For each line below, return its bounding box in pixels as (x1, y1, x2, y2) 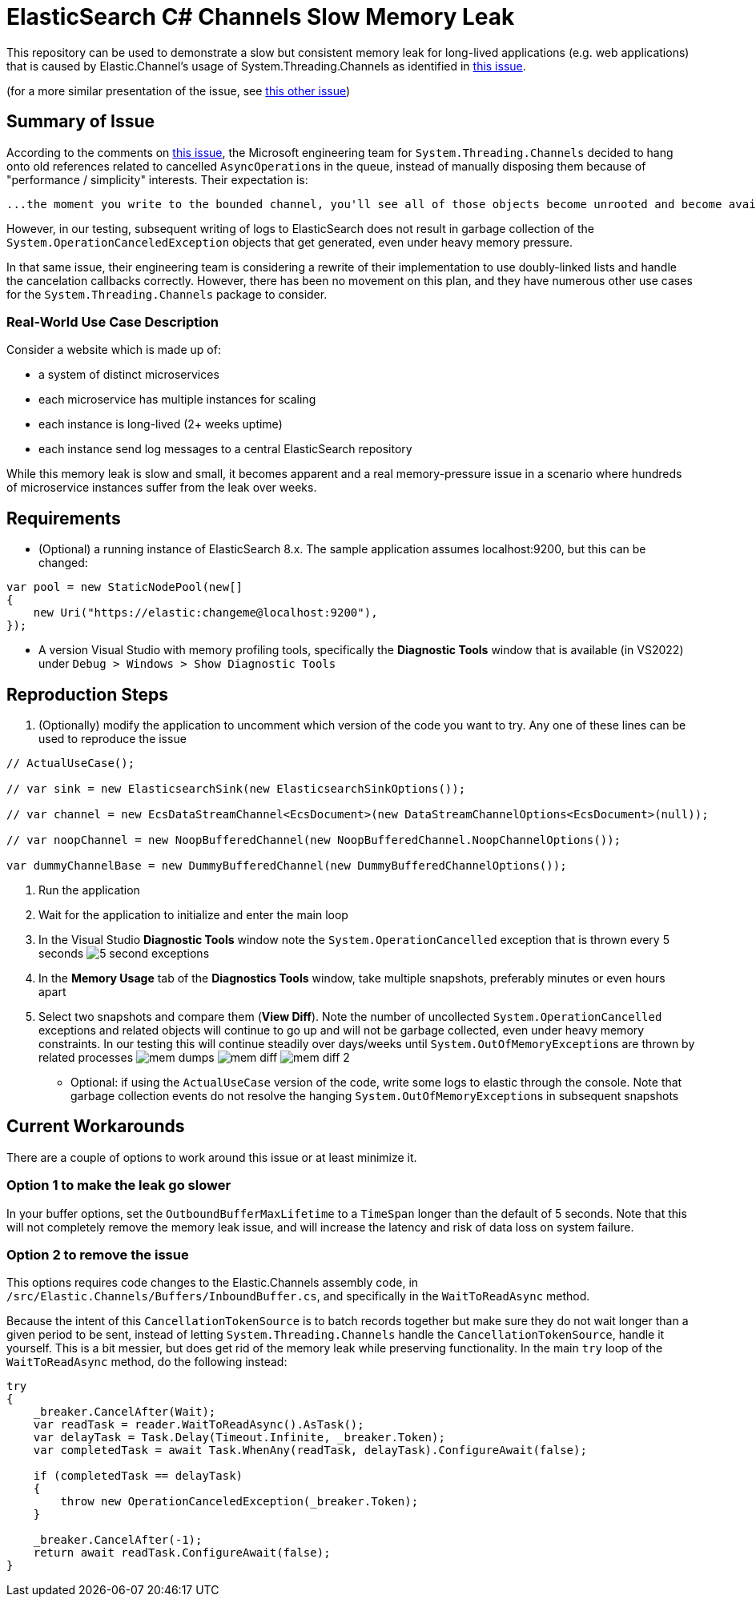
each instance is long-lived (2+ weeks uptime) (38, 417, 283, 432)
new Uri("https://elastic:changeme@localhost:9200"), (33, 606, 378, 620)
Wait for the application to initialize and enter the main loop (38, 908, 348, 922)
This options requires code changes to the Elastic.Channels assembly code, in (6, 1276, 419, 1290)
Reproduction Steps (6, 684, 168, 705)
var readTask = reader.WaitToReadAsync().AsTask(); (33, 1418, 364, 1432)
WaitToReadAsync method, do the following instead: (6, 1355, 288, 1369)
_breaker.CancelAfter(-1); (33, 1533, 203, 1547)
